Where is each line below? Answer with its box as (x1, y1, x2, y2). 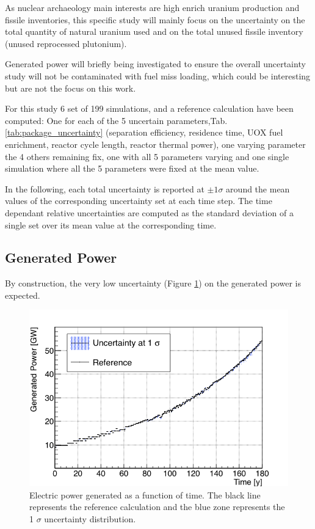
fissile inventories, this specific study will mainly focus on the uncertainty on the (5, 13, 305, 26)
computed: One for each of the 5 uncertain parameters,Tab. (5, 114, 228, 126)
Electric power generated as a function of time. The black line (29, 488, 261, 501)
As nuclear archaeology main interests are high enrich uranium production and (5, 1, 300, 13)
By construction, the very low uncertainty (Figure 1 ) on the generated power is (5, 277, 301, 290)
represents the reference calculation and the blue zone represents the (29, 500, 285, 513)
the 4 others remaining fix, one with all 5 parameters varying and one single (5, 150, 289, 162)
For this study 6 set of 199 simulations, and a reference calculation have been (5, 102, 294, 115)
